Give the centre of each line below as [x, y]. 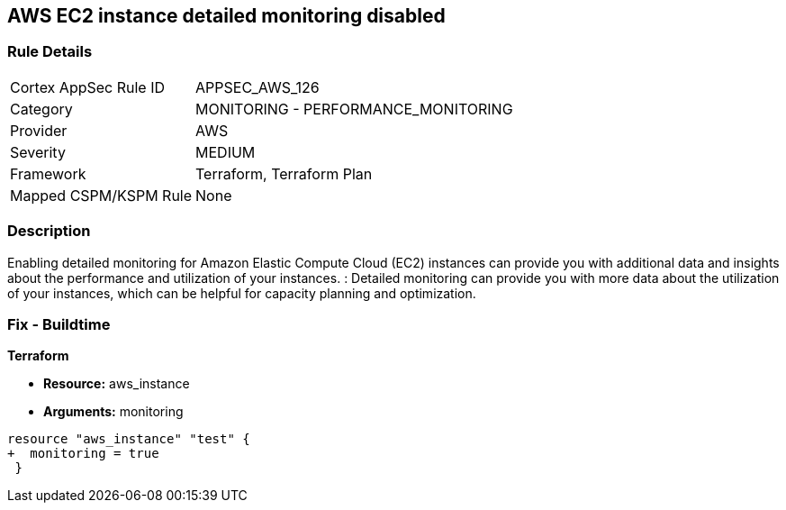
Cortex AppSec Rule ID [88, 87]
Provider [39, 130]
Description [49, 231]
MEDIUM [226, 152]
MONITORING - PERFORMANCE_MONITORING [354, 109]
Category [41, 109]
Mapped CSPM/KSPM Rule [101, 195]
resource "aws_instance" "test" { [129, 439]
